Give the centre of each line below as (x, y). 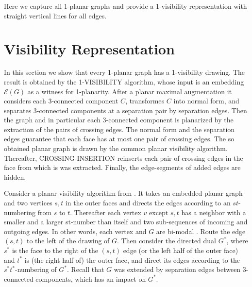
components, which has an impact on (91, 279)
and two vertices (28, 203)
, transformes (145, 101)
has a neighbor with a (214, 212)
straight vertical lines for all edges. (55, 15)
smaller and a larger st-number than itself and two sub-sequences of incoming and (126, 222)
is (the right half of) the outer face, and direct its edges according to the (132, 260)
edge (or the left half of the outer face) (181, 250)
